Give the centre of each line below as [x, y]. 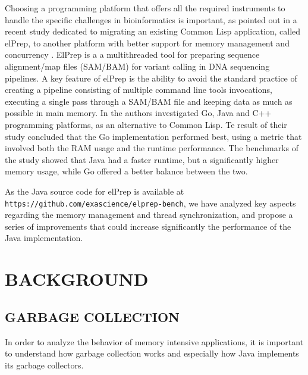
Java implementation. [44, 238]
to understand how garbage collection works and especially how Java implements [152, 353]
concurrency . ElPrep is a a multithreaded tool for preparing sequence [132, 54]
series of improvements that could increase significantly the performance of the [148, 226]
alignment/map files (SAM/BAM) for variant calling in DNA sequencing [137, 66]
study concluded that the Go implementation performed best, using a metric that [153, 136]
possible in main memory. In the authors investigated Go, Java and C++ [138, 113]
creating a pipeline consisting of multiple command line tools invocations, [139, 90]
